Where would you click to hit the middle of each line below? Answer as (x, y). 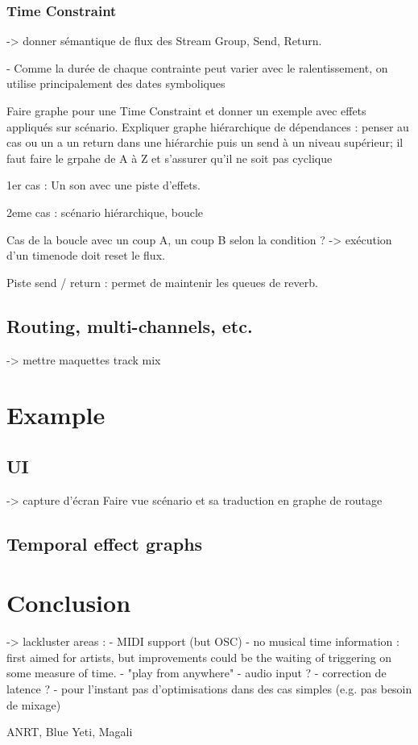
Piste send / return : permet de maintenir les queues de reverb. (162, 282)
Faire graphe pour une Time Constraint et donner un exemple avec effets (186, 110)
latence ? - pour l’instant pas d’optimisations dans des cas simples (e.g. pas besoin (209, 689)
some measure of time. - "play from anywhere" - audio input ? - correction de (197, 673)
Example (56, 415)
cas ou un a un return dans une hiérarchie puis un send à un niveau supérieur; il (205, 142)
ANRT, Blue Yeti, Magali (70, 732)
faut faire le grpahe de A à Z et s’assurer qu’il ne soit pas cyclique (170, 158)
